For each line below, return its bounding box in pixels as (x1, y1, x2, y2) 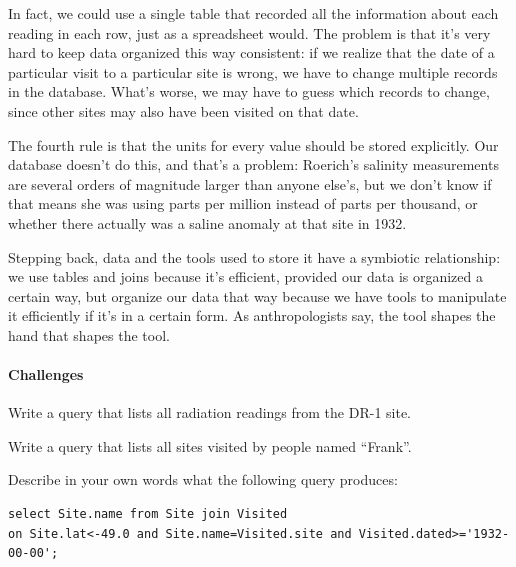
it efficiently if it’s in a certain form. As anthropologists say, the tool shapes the (8, 305, 496, 326)
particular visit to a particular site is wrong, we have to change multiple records (8, 61, 498, 82)
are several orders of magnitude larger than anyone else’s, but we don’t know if (8, 173, 492, 194)
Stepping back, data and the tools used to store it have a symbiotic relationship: (8, 246, 501, 267)
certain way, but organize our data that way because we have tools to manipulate (8, 285, 507, 306)
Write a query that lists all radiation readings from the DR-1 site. (8, 402, 412, 423)
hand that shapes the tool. (8, 324, 170, 345)
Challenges (8, 364, 84, 385)
